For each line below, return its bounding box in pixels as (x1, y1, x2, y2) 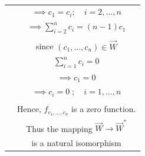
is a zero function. (71, 103, 136, 115)
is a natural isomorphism (31, 137, 121, 149)
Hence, (17, 103, 41, 115)
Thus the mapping (26, 122, 93, 134)
